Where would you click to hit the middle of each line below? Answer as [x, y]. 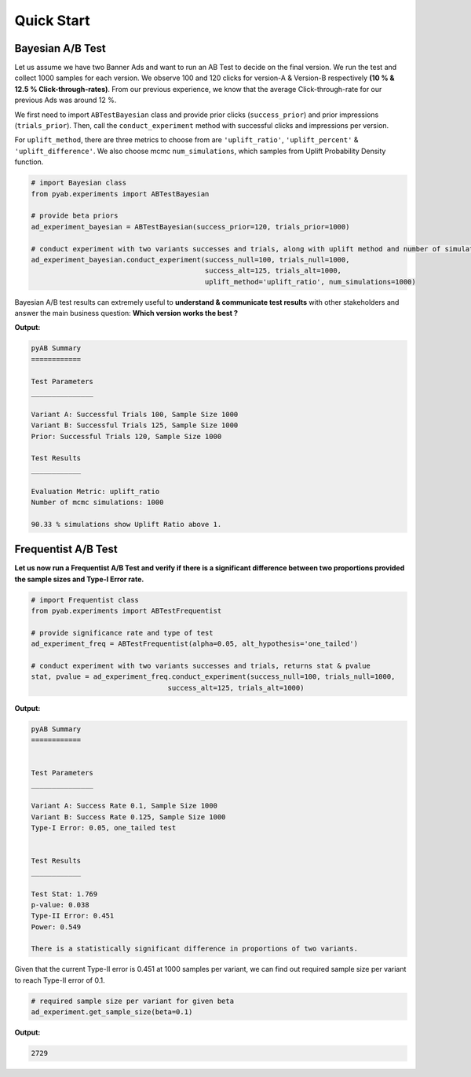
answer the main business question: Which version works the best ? [126, 313]
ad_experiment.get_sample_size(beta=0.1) [112, 1012]
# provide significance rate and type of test [122, 633]
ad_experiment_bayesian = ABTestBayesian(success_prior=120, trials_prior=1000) [190, 227]
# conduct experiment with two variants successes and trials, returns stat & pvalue [201, 665]
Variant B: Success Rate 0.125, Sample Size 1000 [128, 817]
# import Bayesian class [79, 183]
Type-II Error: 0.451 [73, 916]
